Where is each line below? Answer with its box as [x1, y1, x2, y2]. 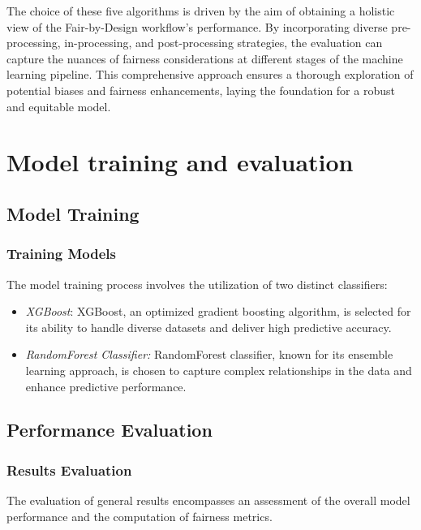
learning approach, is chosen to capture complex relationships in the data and [25, 361, 412, 378]
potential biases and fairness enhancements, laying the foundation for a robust [6, 81, 395, 98]
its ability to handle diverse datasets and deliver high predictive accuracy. [25, 318, 392, 335]
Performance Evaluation [6, 417, 213, 442]
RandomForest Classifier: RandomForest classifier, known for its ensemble [25, 346, 393, 363]
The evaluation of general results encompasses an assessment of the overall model [6, 492, 410, 509]
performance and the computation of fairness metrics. [6, 507, 273, 524]
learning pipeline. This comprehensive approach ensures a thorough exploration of [6, 66, 414, 83]
